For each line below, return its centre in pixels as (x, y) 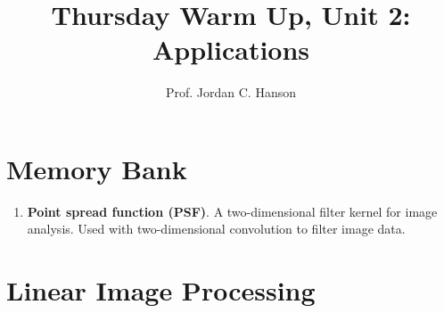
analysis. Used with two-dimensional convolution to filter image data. (216, 229)
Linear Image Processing (161, 290)
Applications (231, 49)
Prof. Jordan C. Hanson (231, 92)
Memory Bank (97, 168)
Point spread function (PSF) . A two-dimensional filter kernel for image (232, 211)
